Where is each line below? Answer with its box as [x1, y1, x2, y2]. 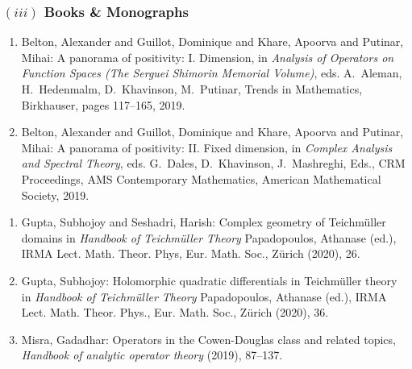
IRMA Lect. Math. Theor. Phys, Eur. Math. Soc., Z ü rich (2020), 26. [21, 245, 360, 262]
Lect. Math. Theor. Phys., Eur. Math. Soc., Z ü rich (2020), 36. [21, 304, 329, 321]
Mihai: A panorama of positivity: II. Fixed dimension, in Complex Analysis [21, 139, 393, 155]
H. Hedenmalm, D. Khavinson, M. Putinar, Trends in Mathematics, [21, 81, 363, 97]
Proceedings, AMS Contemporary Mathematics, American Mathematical [21, 170, 381, 187]
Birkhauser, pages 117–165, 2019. [21, 96, 185, 113]
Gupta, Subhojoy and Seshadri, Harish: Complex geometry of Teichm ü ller [21, 214, 386, 230]
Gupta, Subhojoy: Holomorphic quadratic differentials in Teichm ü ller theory [21, 272, 397, 288]
